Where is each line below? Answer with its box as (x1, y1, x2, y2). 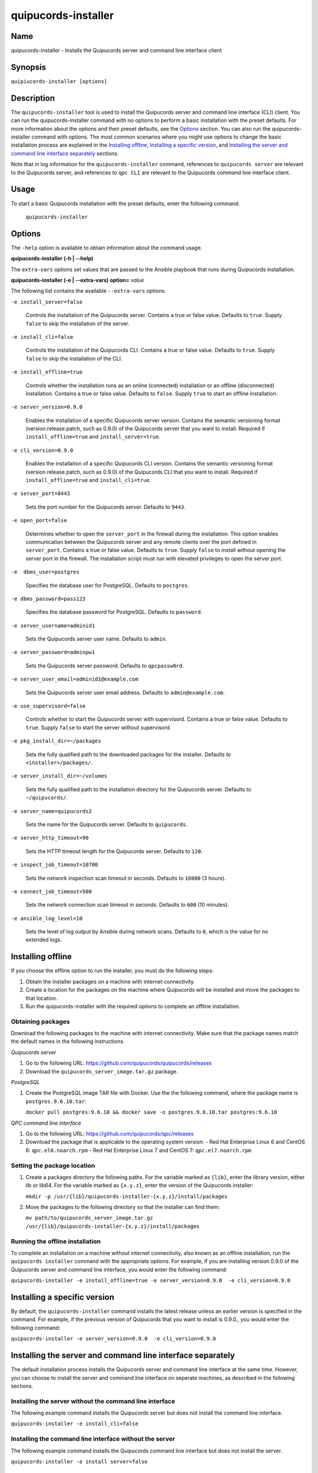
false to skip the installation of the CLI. (25, 355, 122, 362)
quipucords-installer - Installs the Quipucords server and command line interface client (11, 47, 222, 54)
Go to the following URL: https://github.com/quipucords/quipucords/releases (25, 1059, 212, 1066)
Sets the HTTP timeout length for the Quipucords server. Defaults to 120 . (25, 847, 203, 854)
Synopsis (11, 62, 47, 72)
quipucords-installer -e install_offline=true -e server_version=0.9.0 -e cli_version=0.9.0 (11, 1277, 291, 1284)
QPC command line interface (11, 1119, 82, 1127)
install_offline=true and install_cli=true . (25, 477, 151, 484)
